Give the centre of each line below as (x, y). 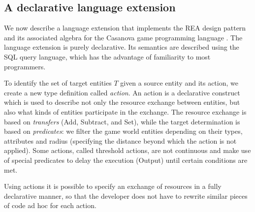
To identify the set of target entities (58, 83)
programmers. (25, 66)
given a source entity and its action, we (179, 83)
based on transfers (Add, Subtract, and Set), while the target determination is (122, 121)
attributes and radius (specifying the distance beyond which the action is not (120, 140)
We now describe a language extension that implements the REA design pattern (125, 28)
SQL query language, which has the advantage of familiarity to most (107, 56)
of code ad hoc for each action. (50, 205)
